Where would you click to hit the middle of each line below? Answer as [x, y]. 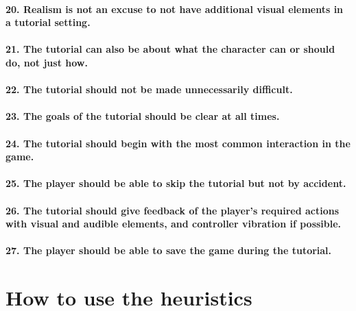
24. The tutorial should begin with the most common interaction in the [178, 143]
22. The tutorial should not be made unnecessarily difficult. [149, 89]
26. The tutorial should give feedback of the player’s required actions [173, 210]
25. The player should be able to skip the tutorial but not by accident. [176, 183]
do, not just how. [47, 62]
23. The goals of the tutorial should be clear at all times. [143, 116]
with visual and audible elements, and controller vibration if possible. [174, 224]
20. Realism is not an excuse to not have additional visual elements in [175, 9]
